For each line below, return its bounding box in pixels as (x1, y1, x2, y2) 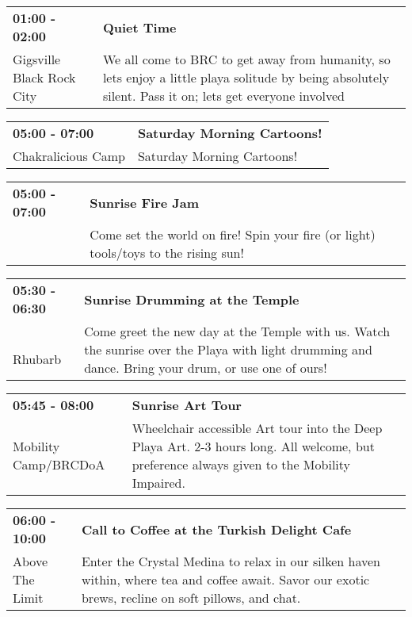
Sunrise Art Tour (132, 396, 242, 414)
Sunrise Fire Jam (90, 193, 200, 212)
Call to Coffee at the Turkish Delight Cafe (81, 519, 352, 538)
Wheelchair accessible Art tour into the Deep (132, 419, 383, 437)
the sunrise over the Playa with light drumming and (84, 340, 372, 358)
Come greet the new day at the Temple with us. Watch (84, 322, 391, 340)
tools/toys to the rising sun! (90, 243, 244, 262)
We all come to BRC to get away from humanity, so (102, 50, 391, 68)
